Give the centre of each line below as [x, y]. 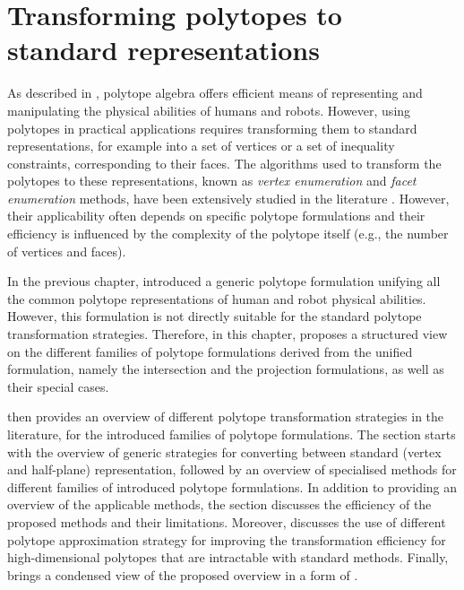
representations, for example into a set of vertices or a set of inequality [201, 146]
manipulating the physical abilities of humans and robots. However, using [209, 110]
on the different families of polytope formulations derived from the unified [210, 351]
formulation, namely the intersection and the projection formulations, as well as [226, 369]
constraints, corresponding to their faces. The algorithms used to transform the [224, 163]
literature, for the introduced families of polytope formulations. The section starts [232, 434]
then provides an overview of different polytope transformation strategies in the [226, 416]
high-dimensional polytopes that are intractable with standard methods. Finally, [228, 557]
